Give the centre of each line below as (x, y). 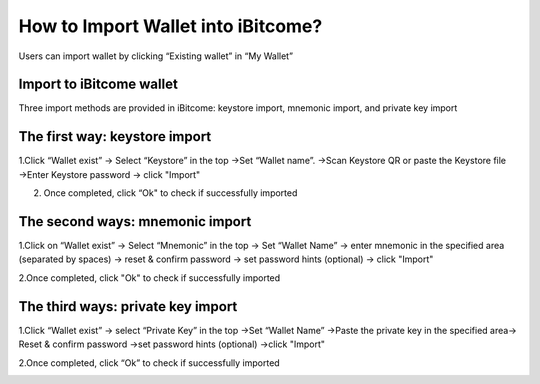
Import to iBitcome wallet (98, 84)
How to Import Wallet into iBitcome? (170, 26)
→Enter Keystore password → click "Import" (109, 174)
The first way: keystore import (115, 136)
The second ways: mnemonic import (135, 221)
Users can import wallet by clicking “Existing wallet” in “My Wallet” (156, 56)
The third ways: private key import (128, 306)
